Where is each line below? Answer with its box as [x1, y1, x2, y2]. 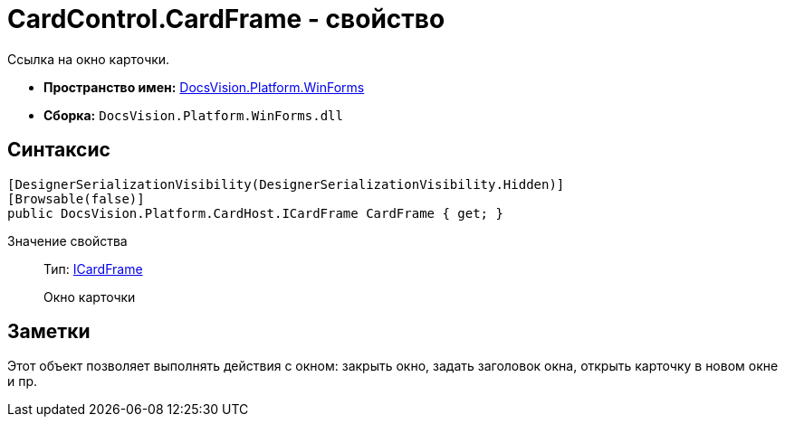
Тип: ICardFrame [43, 260, 143, 277]
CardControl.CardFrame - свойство [7, 4, 445, 34]
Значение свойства [7, 232, 128, 249]
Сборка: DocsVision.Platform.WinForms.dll [43, 107, 343, 123]
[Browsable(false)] [7, 191, 145, 206]
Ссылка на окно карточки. [7, 51, 170, 67]
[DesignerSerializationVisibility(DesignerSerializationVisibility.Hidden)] [7, 176, 565, 192]
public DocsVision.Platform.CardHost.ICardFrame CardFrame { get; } [7, 205, 503, 221]
